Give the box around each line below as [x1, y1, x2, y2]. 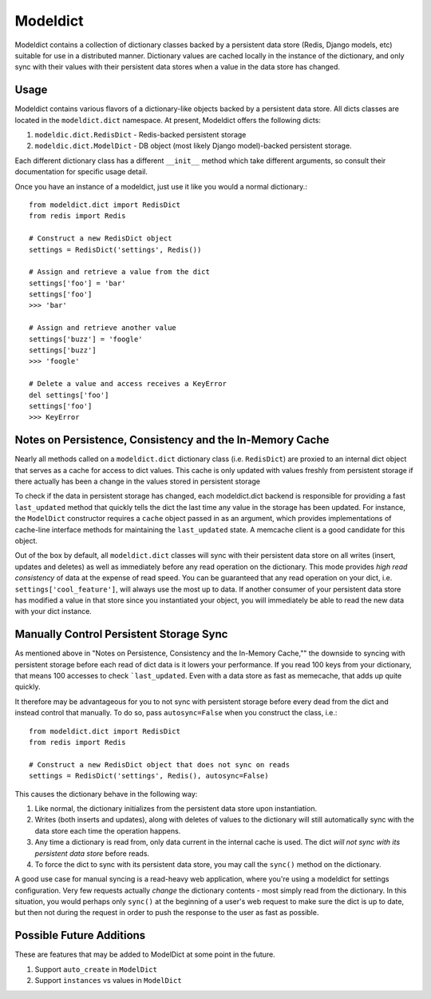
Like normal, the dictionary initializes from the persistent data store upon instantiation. [34, 803, 318, 813]
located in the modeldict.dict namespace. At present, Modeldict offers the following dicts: [14, 115, 321, 125]
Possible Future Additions [14, 929, 146, 942]
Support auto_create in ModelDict [34, 964, 157, 974]
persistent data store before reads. [34, 848, 150, 858]
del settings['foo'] [29, 390, 109, 400]
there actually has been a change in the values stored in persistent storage [14, 476, 261, 487]
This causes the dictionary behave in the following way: [14, 789, 198, 798]
